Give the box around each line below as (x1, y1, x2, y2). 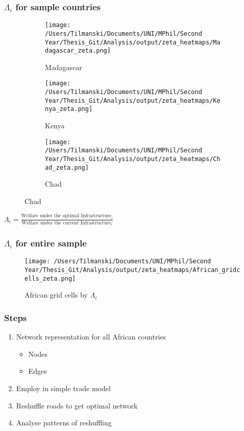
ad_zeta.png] (45, 164, 89, 171)
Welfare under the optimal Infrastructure (21, 213, 112, 219)
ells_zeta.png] (25, 275, 76, 282)
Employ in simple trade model (16, 382, 111, 393)
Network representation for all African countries (16, 331, 166, 342)
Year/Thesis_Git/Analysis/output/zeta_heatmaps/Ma (45, 38, 221, 46)
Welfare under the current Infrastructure (21, 220, 111, 225)
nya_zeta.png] (45, 105, 93, 113)
